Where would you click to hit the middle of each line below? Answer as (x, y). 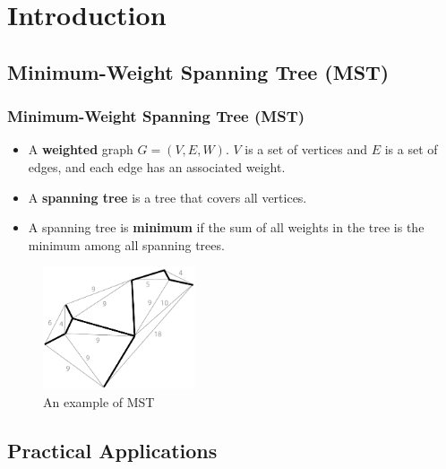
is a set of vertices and (306, 149)
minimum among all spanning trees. (126, 244)
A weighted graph (81, 149)
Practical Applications (112, 450)
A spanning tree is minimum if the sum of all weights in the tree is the (226, 227)
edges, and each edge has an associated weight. (157, 166)
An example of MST (99, 401)
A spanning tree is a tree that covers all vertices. (167, 197)
